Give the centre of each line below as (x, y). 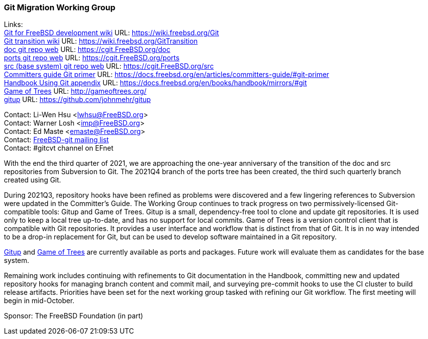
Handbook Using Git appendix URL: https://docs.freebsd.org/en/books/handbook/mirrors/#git (155, 83)
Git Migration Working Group (60, 7)
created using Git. (33, 180)
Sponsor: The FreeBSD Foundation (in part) (74, 316)
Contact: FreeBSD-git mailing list (57, 140)
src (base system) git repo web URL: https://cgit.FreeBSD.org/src (109, 66)
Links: (13, 25)
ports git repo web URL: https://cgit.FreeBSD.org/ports (92, 58)
